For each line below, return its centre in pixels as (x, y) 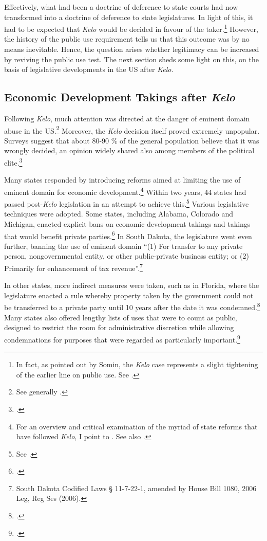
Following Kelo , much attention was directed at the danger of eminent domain (127, 119)
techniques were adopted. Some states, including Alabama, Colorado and (119, 214)
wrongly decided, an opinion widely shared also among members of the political (129, 150)
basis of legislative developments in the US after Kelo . (89, 69)
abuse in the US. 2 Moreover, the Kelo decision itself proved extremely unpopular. (132, 130)
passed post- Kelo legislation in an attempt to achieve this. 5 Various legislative (127, 203)
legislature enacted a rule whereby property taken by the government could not (129, 295)
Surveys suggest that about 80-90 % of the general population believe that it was (132, 140)
